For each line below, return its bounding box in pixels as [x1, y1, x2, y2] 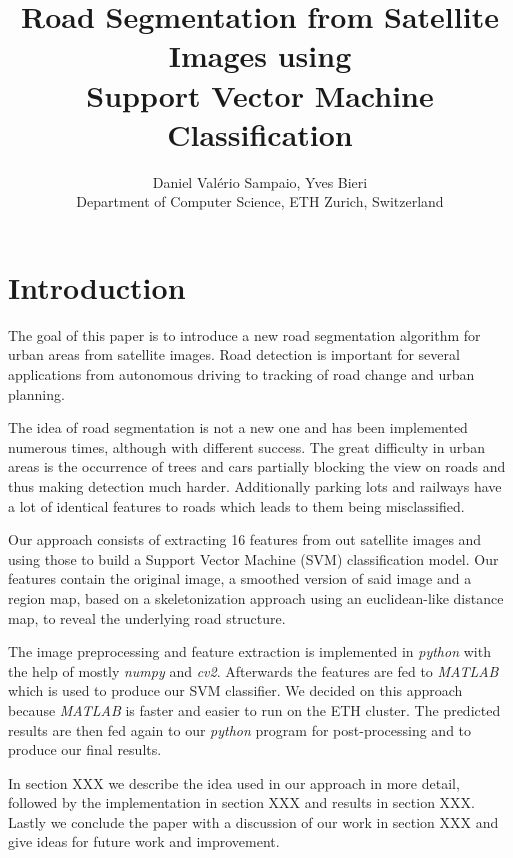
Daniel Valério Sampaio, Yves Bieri [152, 171, 368, 192]
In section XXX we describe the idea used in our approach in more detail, [8, 772, 460, 793]
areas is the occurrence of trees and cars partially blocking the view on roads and [8, 456, 506, 477]
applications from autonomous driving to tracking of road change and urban [8, 364, 475, 384]
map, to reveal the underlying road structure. [8, 607, 286, 628]
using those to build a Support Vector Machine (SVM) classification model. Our [8, 548, 499, 569]
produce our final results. [8, 739, 162, 760]
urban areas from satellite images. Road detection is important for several [8, 344, 460, 365]
